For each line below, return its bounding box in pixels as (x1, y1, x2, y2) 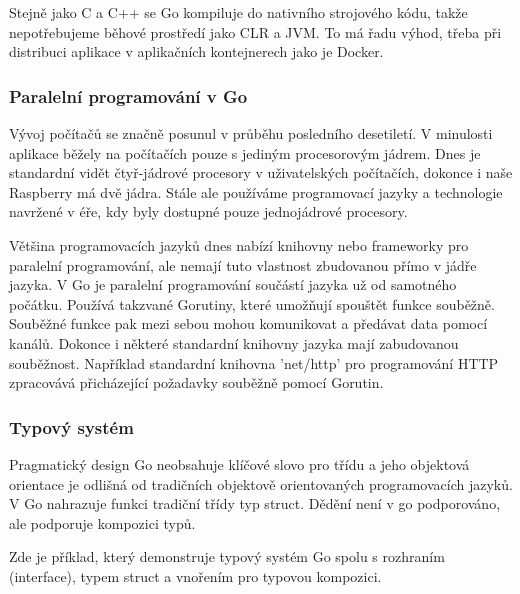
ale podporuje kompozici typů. (9, 512, 196, 533)
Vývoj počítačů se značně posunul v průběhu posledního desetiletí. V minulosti (9, 123, 493, 143)
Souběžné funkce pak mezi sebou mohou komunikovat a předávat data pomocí (9, 313, 488, 334)
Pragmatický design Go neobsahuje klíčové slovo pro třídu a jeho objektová (9, 453, 470, 474)
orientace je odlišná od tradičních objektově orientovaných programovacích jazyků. (9, 473, 513, 494)
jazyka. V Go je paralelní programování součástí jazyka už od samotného (9, 274, 457, 295)
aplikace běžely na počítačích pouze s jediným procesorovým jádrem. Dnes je (9, 142, 481, 163)
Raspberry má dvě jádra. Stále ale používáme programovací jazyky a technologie (9, 181, 503, 202)
